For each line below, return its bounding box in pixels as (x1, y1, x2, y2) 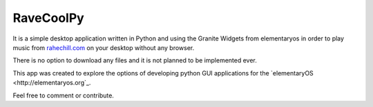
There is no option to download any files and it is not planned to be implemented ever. (12, 56, 257, 64)
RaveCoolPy (12, 10, 84, 25)
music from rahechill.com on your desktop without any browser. (12, 43, 195, 51)
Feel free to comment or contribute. (12, 91, 114, 99)
